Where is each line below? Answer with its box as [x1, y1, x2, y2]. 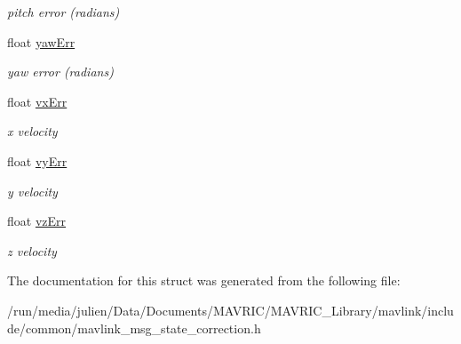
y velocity [7, 181, 58, 200]
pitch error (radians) [7, 3, 120, 20]
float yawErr [7, 32, 76, 51]
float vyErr [7, 151, 68, 170]
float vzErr [7, 212, 67, 230]
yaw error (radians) [7, 62, 114, 81]
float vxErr [7, 92, 68, 110]
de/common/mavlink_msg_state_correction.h [7, 318, 261, 337]
